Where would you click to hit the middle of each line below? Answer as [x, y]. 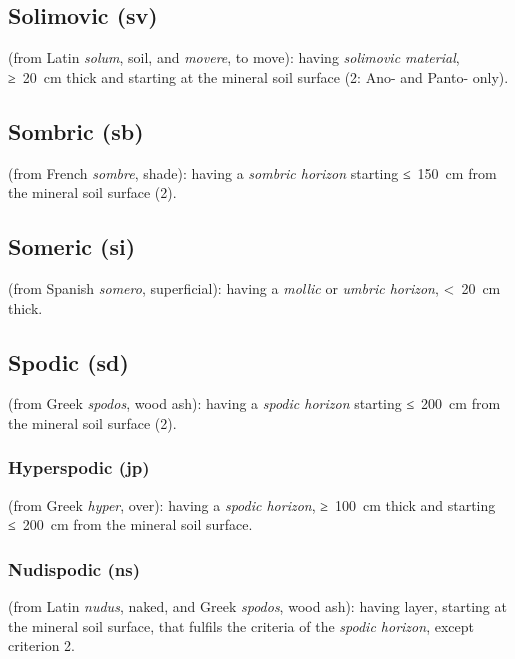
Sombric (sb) [76, 130]
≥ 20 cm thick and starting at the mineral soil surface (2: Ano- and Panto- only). [258, 76]
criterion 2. [41, 645]
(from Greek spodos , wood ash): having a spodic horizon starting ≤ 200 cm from [254, 403]
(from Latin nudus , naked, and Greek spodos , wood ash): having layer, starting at [257, 606]
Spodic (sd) [68, 361]
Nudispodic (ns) [74, 568]
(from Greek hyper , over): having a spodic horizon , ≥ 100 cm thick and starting [252, 504]
